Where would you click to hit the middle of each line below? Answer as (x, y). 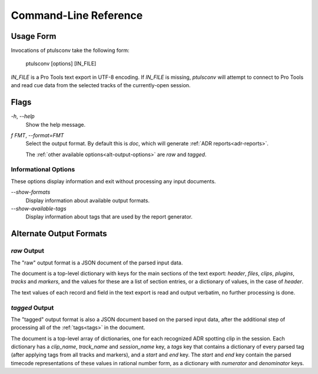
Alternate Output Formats (59, 234)
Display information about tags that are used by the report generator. (109, 217)
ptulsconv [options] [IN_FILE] (61, 64)
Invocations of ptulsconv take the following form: (70, 51)
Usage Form (34, 36)
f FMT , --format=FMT (37, 135)
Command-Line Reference (77, 15)
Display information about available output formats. (88, 200)
